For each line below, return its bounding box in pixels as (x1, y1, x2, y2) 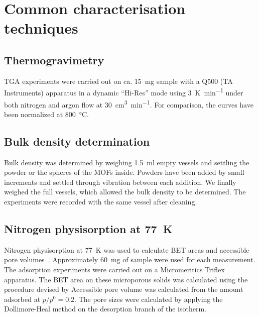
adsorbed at (4, 293, 41, 304)
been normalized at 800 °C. (4, 109, 89, 119)
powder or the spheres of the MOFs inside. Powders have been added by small (4, 167, 244, 177)
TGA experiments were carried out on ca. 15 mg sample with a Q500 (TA (4, 75, 233, 86)
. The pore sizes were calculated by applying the (74, 293, 223, 304)
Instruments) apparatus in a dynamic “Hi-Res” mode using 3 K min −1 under (4, 86, 243, 98)
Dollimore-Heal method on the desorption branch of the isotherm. (4, 303, 207, 314)
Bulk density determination (4, 133, 150, 149)
